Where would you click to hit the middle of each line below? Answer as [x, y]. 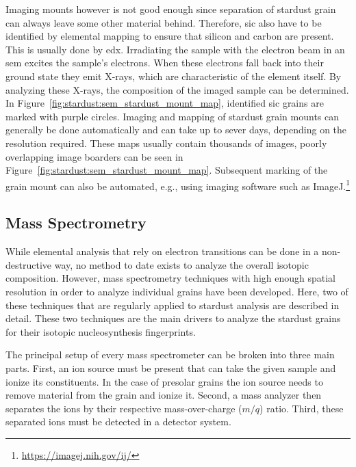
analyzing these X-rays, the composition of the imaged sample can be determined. [177, 89]
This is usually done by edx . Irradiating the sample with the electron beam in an [175, 49]
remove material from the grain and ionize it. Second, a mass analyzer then [164, 395]
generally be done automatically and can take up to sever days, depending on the [176, 130]
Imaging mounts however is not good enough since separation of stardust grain [171, 9]
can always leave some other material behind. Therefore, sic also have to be [164, 22]
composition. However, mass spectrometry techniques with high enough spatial [171, 278]
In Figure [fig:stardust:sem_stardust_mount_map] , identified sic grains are [165, 103]
